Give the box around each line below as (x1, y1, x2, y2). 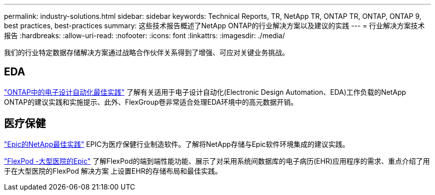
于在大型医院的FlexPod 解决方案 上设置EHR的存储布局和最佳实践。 (4, 166, 222, 175)
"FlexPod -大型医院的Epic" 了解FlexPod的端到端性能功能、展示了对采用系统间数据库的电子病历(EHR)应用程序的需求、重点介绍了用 (4, 156, 430, 165)
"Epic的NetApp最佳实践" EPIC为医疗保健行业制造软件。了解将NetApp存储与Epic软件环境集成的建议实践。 (4, 139, 350, 148)
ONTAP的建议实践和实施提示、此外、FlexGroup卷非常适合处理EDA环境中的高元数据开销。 (4, 97, 298, 106)
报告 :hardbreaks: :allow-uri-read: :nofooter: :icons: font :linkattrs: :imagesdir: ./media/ (4, 31, 285, 40)
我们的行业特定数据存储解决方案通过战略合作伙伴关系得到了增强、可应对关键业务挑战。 (4, 48, 289, 57)
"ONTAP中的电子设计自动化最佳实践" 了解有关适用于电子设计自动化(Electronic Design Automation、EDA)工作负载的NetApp (4, 87, 406, 96)
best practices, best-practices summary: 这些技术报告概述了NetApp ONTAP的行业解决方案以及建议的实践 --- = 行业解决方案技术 (4, 21, 425, 30)
